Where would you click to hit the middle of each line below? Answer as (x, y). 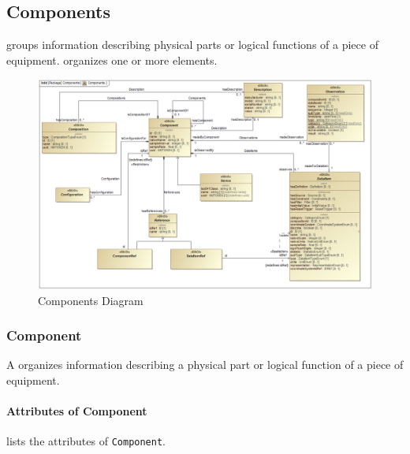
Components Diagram (91, 300)
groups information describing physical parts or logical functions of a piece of (192, 45)
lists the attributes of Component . (86, 441)
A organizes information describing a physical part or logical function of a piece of (205, 365)
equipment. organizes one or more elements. (112, 60)
